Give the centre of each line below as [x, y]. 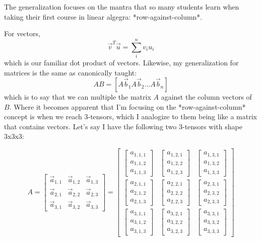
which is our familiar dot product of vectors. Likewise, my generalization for [121, 62]
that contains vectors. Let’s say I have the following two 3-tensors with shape [123, 126]
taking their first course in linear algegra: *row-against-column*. [103, 16]
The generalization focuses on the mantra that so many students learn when [122, 7]
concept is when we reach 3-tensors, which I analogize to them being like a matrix [130, 116]
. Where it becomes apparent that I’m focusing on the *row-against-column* [127, 106]
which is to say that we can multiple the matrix [78, 97]
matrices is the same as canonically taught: [71, 72]
